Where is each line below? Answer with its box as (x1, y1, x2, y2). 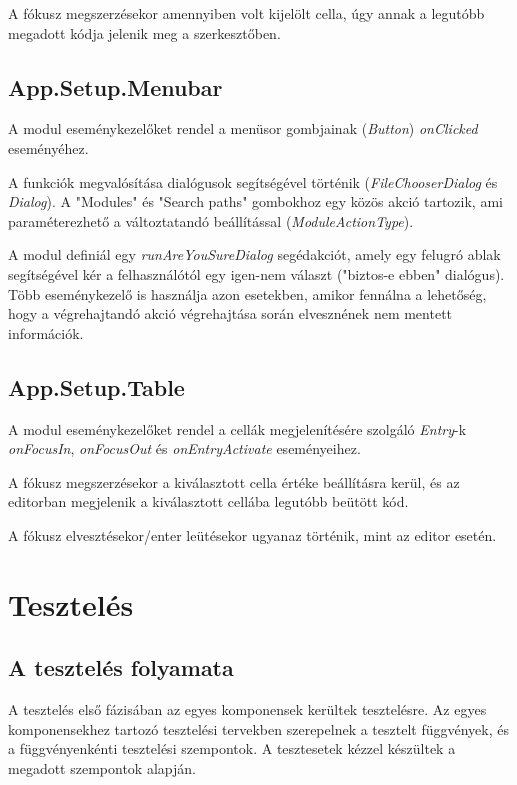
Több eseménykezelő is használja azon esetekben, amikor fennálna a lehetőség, (8, 283, 487, 304)
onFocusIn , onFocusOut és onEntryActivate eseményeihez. (8, 438, 361, 459)
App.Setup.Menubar (8, 71, 223, 102)
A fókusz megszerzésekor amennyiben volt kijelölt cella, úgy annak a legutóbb (8, 3, 485, 23)
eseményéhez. (8, 137, 89, 158)
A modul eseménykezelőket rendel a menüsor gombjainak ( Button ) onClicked (8, 118, 478, 139)
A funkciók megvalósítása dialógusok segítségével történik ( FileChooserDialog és (8, 171, 498, 192)
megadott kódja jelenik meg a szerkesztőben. (8, 22, 281, 43)
